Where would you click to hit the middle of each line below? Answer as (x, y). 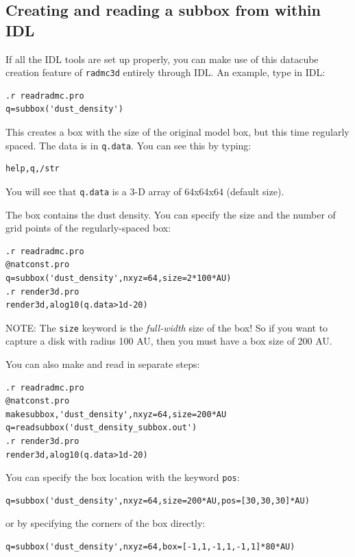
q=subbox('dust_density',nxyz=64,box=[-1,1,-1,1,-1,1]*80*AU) (150, 546)
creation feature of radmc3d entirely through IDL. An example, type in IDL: (166, 72)
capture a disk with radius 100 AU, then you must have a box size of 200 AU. (169, 341)
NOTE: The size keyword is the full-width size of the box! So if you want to (167, 327)
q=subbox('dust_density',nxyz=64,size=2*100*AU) (119, 278)
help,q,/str (33, 169)
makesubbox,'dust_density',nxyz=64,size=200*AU (116, 414)
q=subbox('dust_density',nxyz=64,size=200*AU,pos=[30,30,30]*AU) (158, 500)
